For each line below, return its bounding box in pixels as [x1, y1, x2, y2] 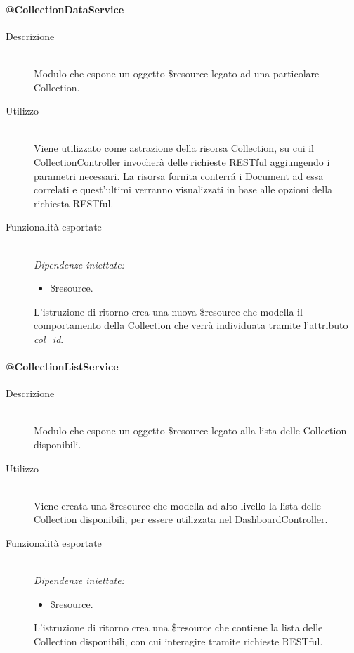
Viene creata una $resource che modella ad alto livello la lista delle [34, 498, 321, 512]
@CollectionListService [6, 359, 119, 374]
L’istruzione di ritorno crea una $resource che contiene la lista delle [34, 620, 323, 635]
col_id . [34, 331, 64, 346]
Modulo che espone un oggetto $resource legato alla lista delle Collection [34, 423, 347, 438]
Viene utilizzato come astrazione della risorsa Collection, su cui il [34, 141, 314, 155]
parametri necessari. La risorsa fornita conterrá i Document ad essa [34, 168, 324, 183]
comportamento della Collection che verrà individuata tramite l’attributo [34, 318, 348, 332]
